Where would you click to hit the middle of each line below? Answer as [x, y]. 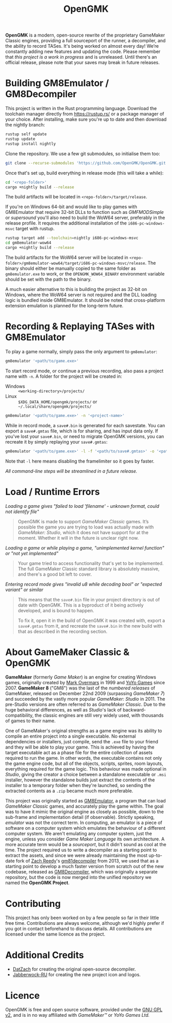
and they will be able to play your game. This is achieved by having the [80, 747]
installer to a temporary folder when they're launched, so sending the [78, 785]
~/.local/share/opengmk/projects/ [55, 407]
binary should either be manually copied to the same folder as [71, 268]
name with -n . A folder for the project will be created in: [64, 376]
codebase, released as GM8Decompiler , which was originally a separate [81, 872]
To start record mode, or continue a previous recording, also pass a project [84, 371]
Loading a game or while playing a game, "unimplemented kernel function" [85, 547]
